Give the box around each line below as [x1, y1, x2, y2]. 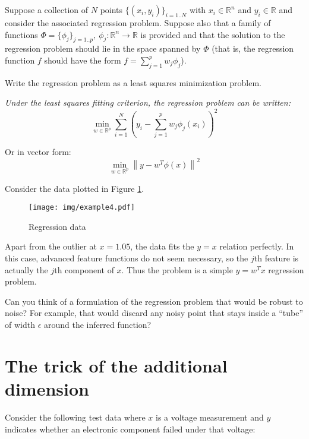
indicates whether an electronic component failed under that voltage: [5, 422, 256, 435]
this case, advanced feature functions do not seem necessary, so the [5, 252, 248, 264]
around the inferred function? [43, 318, 152, 330]
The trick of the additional [5, 353, 228, 377]
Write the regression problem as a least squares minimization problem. [5, 76, 261, 89]
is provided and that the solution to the [140, 28, 285, 40]
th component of [54, 263, 114, 276]
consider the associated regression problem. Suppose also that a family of [5, 17, 271, 29]
